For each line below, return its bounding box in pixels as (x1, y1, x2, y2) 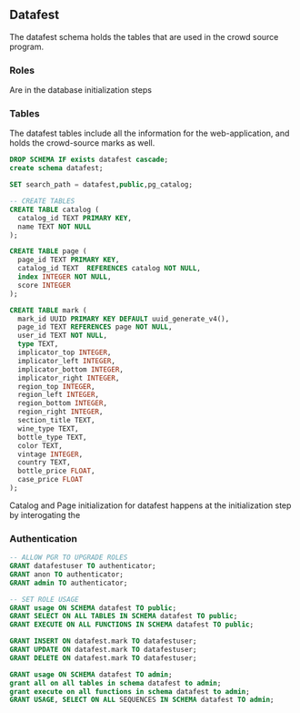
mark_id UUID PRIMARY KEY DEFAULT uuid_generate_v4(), (17, 314, 230, 323)
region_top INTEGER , (17, 382, 95, 391)
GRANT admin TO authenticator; (9, 578, 128, 587)
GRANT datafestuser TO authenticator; (9, 562, 156, 571)
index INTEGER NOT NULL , (17, 272, 112, 281)
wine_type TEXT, (17, 423, 79, 433)
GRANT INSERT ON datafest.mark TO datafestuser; (9, 637, 197, 646)
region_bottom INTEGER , (17, 399, 107, 408)
